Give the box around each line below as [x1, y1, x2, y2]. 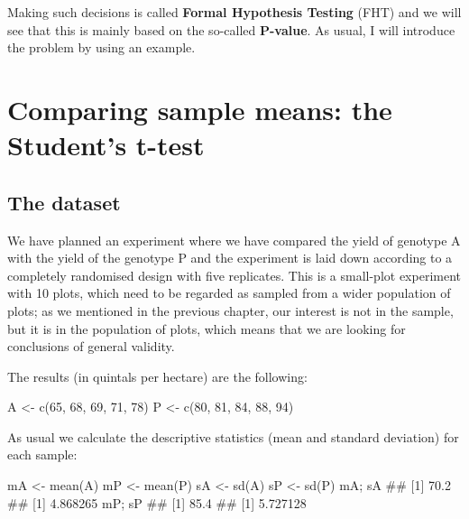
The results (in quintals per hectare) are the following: [7, 366, 308, 385]
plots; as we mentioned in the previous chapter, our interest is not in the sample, [7, 301, 454, 320]
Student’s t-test [7, 126, 205, 163]
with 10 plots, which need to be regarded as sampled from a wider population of [7, 283, 451, 302]
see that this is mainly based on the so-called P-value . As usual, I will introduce [7, 20, 455, 39]
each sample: [7, 445, 78, 464]
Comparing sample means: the [7, 90, 392, 127]
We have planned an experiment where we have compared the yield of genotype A [7, 230, 461, 249]
